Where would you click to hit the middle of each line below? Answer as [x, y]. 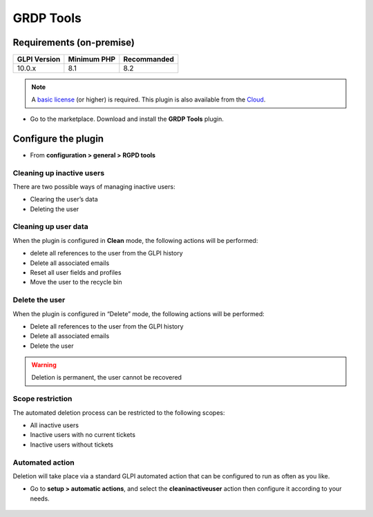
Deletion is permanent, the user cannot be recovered [107, 378]
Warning [44, 365]
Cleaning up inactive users [59, 173]
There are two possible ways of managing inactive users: [94, 186]
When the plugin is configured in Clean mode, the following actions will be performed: [135, 240]
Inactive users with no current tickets [83, 435]
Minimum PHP [92, 59]
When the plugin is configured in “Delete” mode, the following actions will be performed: [139, 313]
